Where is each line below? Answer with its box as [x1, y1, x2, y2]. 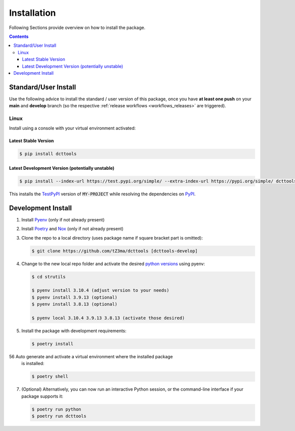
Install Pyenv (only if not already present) [21, 216, 105, 222]
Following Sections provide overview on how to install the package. [9, 25, 146, 31]
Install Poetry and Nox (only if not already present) [21, 226, 124, 232]
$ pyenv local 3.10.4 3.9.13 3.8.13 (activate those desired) [31, 315, 185, 321]
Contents [9, 33, 29, 39]
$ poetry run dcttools [31, 413, 87, 419]
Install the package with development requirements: [21, 328, 127, 334]
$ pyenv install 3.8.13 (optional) [31, 302, 118, 307]
